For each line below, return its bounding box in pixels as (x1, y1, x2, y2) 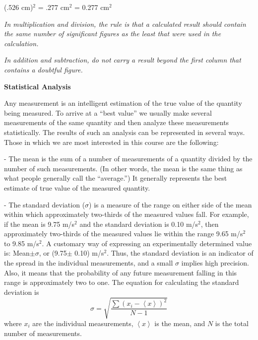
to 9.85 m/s (4, 238, 39, 248)
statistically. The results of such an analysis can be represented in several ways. (4, 127, 245, 137)
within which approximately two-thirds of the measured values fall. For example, (4, 209, 249, 219)
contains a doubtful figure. (4, 64, 83, 74)
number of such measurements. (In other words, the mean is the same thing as (4, 163, 243, 173)
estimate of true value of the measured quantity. (4, 182, 150, 193)
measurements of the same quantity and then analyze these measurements (4, 117, 229, 128)
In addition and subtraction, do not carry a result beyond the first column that (4, 55, 241, 65)
